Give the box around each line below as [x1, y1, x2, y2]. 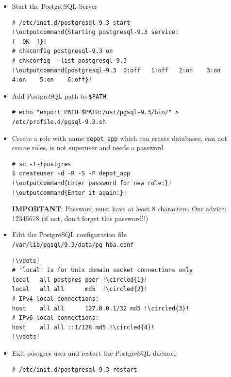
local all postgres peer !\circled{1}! [12, 276, 148, 283]
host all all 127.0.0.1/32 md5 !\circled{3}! [12, 305, 189, 312]
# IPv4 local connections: [12, 295, 99, 303]
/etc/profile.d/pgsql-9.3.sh [12, 119, 106, 125]
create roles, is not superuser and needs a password [12, 142, 164, 153]
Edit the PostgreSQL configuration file [12, 229, 127, 240]
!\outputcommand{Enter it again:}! [12, 189, 127, 196]
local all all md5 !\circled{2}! [12, 286, 148, 293]
